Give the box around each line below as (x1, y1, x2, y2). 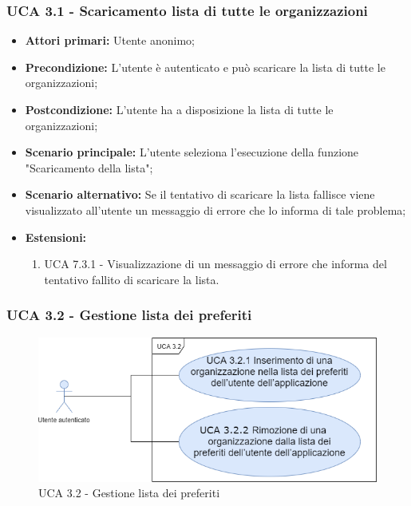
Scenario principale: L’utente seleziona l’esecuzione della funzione (25, 144, 359, 160)
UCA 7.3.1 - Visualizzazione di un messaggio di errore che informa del (44, 255, 387, 272)
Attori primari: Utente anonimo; (25, 32, 195, 49)
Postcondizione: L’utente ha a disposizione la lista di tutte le (25, 101, 334, 117)
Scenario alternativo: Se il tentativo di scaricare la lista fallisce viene (25, 186, 375, 203)
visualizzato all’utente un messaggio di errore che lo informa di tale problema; (25, 201, 406, 218)
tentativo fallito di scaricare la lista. (44, 271, 219, 287)
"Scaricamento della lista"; (25, 159, 153, 176)
